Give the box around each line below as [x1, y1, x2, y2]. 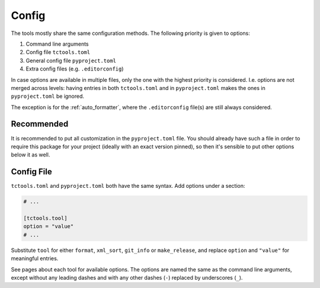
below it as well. [11, 151, 50, 158]
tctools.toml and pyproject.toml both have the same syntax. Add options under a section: [11, 183, 245, 190]
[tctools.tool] [23, 215, 68, 222]
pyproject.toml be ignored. [11, 92, 85, 100]
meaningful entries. [11, 255, 59, 262]
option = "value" [23, 223, 74, 230]
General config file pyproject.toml [25, 57, 117, 64]
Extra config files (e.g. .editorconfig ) [25, 65, 124, 72]
